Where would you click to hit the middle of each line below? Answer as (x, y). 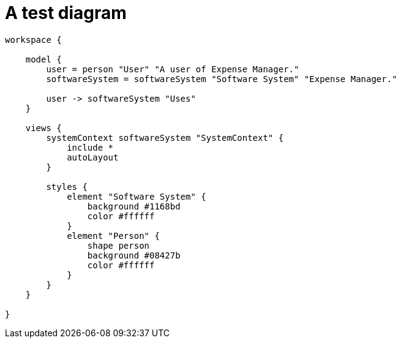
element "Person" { (113, 236)
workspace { (33, 40)
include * (90, 147)
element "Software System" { (137, 196)
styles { (67, 187)
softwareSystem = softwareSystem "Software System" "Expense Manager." (222, 79)
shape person (118, 245)
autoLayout (93, 157)
